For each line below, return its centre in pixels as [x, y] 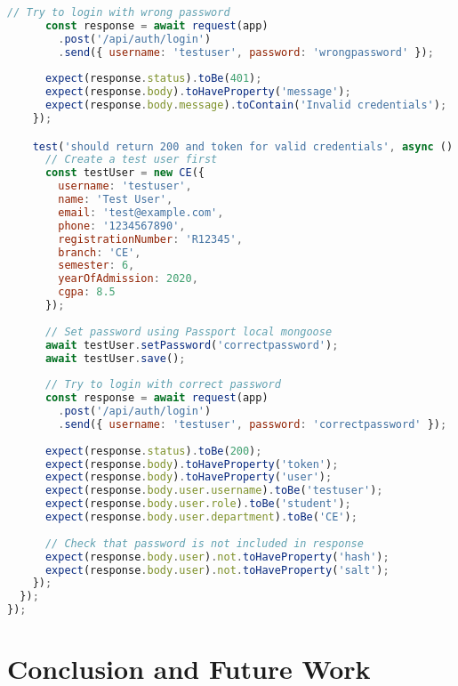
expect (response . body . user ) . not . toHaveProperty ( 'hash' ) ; [217, 557]
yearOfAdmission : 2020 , [128, 279]
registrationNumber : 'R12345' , [150, 239]
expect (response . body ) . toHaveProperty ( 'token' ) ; [192, 464]
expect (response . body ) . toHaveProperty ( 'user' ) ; [189, 477]
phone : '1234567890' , [122, 226]
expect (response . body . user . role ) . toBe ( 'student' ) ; [198, 504]
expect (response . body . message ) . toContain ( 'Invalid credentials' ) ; [246, 105]
